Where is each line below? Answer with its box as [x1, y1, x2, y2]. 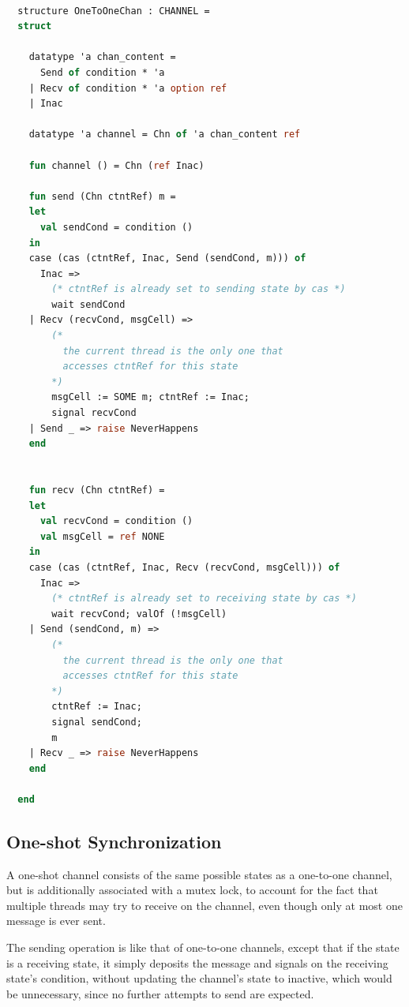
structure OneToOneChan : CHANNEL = [17, 5, 210, 17]
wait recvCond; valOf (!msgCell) [51, 608, 227, 620]
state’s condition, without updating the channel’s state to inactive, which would [6, 970, 392, 986]
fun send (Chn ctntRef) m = [28, 190, 176, 202]
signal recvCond [51, 407, 137, 419]
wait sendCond [51, 298, 126, 310]
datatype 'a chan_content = [28, 51, 176, 63]
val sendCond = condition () [39, 221, 193, 233]
